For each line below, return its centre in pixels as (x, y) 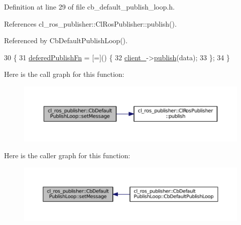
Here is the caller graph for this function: (67, 155)
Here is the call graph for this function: (64, 74)
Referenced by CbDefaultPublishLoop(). (66, 40)
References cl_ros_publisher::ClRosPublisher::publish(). (90, 23)
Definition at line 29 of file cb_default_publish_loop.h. (89, 7)
